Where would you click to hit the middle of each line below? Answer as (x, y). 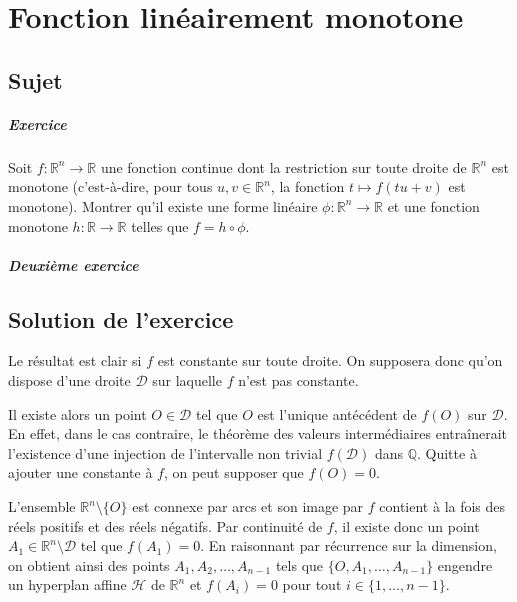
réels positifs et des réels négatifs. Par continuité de (165, 525)
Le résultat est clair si (75, 360)
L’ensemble (42, 506)
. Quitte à (447, 452)
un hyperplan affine (67, 584)
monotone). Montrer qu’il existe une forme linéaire (163, 205)
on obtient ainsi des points (89, 564)
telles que (160, 225)
